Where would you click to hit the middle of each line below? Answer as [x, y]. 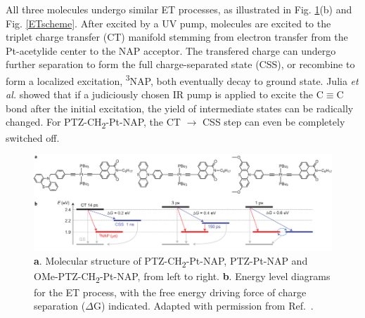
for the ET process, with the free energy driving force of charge [170, 292]
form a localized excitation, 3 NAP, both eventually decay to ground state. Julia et [182, 79]
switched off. [33, 137]
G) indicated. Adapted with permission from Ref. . [203, 306]
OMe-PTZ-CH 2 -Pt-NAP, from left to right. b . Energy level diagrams [182, 277]
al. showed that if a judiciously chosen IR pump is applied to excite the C [165, 94]
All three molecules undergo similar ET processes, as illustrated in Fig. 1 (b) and [179, 9]
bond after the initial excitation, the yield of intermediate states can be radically [180, 108]
